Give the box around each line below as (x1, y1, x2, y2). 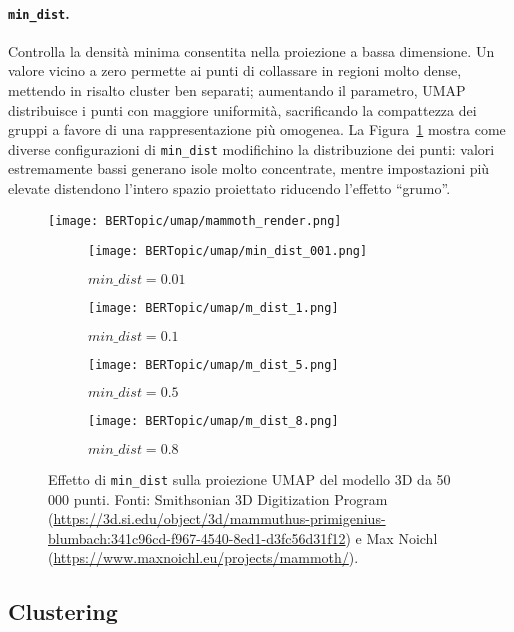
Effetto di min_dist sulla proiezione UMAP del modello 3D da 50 (48, 468, 451, 489)
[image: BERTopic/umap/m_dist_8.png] (88, 414, 339, 429)
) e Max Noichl (345, 527, 438, 548)
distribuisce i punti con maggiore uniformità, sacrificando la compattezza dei (8, 99, 477, 120)
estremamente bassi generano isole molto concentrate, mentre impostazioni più (8, 158, 490, 179)
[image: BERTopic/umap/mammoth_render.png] (48, 213, 342, 228)
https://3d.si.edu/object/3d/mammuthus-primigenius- (53, 508, 386, 529)
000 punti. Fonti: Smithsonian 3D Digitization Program (48, 488, 388, 509)
